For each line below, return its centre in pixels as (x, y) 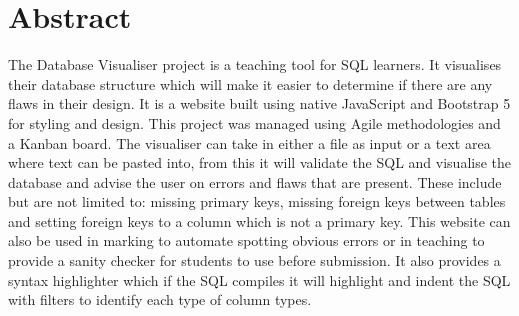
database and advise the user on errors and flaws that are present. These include (255, 181)
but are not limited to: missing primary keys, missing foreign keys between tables (257, 201)
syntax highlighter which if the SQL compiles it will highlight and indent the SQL (259, 279)
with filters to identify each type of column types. (160, 299)
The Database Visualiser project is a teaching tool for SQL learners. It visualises (255, 64)
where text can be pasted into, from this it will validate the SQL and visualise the (260, 162)
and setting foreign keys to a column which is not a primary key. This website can (259, 220)
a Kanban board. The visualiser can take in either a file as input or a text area (249, 142)
